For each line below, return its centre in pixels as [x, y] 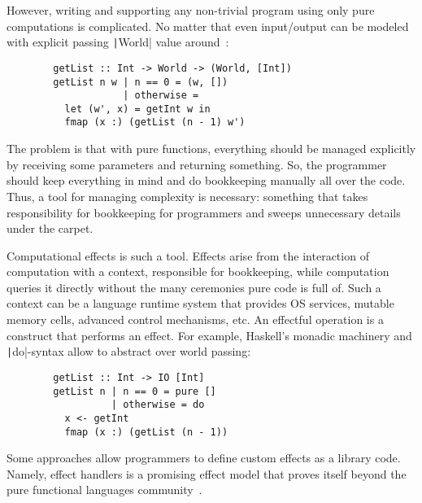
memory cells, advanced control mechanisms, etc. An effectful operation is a [195, 319]
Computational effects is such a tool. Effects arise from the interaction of [188, 255]
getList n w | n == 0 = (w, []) [141, 82]
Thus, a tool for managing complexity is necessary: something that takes [187, 196]
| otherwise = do [158, 405]
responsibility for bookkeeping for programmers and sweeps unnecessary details [204, 212]
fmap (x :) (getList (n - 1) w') [155, 122]
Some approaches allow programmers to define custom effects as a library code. [204, 458]
